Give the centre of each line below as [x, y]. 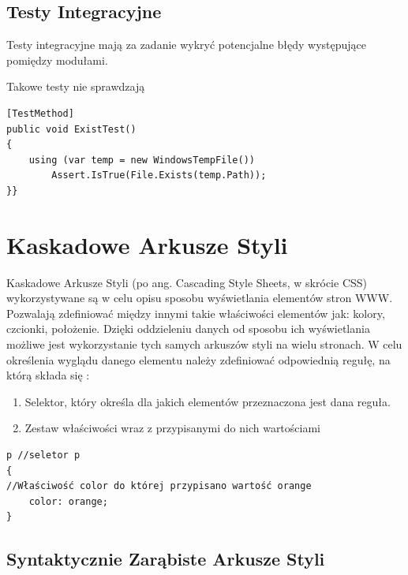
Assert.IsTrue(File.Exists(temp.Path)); [159, 175]
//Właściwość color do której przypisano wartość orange [159, 486]
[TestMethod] [40, 113]
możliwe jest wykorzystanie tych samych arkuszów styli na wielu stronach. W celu [204, 344]
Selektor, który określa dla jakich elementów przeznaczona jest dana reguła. [208, 401]
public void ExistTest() [71, 129]
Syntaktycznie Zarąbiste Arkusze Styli [166, 559]
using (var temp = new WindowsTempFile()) [142, 160]
